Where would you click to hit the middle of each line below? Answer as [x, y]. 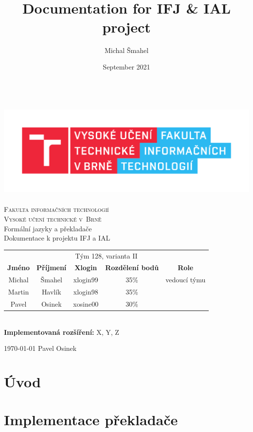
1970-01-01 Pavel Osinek [40, 348]
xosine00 [86, 303]
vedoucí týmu [186, 280]
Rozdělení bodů [132, 268]
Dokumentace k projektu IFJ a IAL [57, 238]
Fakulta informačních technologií [56, 209]
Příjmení [52, 268]
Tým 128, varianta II [106, 255]
